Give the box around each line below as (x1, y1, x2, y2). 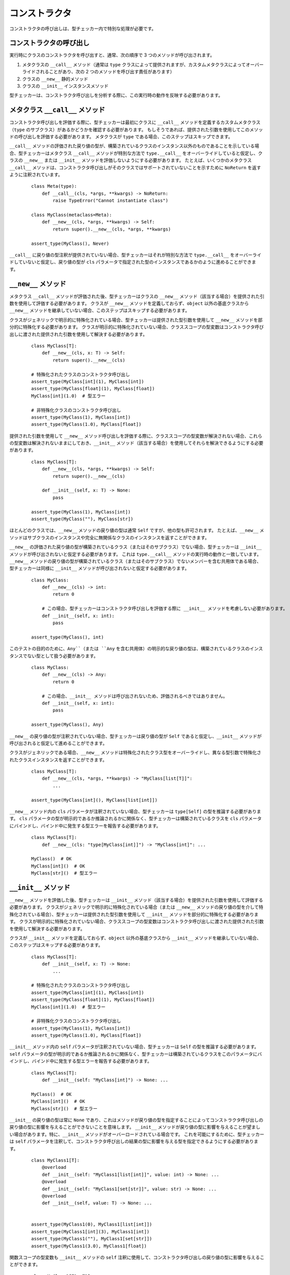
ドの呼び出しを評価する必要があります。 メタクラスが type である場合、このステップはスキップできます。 (9, 134, 233, 140)
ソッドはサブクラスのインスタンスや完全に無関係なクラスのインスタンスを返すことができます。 (9, 534, 209, 541)
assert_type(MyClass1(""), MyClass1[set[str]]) (31, 1236, 152, 1242)
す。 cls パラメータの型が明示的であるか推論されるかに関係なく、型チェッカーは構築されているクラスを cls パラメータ (9, 815, 262, 822)
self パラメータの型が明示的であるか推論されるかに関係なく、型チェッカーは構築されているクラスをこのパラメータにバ (9, 1051, 262, 1057)
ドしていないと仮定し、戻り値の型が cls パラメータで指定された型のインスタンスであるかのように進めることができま (9, 259, 256, 265)
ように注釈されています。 (9, 171, 63, 178)
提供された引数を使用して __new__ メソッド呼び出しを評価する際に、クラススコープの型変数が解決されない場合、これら (9, 432, 262, 439)
